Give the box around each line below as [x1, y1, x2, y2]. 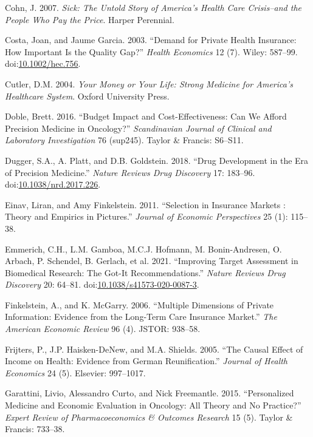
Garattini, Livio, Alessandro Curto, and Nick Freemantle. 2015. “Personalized [5, 387, 294, 399]
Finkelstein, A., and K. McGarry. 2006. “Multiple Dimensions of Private [5, 298, 274, 311]
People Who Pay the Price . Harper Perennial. [5, 13, 174, 25]
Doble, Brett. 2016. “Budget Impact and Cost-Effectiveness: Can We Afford [5, 110, 287, 123]
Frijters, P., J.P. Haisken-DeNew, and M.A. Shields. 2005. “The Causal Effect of [5, 342, 303, 355]
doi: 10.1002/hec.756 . [5, 57, 81, 70]
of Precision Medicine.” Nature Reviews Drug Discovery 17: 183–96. [5, 166, 255, 178]
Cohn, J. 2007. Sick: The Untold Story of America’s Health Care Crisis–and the [5, 1, 301, 13]
